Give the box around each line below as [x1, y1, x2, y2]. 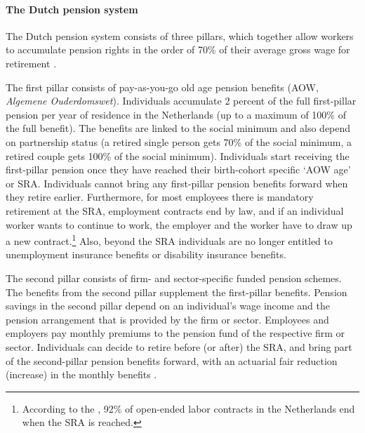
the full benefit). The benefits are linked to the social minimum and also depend [6, 121, 351, 135]
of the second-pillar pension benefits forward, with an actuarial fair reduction [6, 353, 338, 368]
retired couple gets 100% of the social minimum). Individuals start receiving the [6, 148, 350, 163]
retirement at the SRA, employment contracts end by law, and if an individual [6, 203, 344, 218]
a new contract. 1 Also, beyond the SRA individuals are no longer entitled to [6, 232, 333, 248]
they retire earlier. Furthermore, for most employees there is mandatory [6, 189, 314, 204]
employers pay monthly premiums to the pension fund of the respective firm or [6, 326, 345, 340]
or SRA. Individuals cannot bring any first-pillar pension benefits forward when [6, 175, 348, 190]
